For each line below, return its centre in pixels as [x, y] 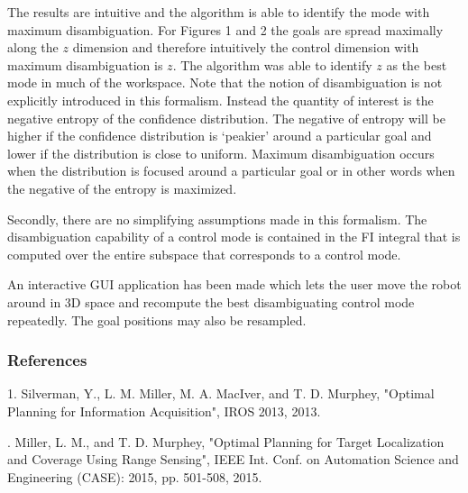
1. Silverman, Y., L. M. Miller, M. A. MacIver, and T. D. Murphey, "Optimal [221, 393]
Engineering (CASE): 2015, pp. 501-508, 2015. [135, 476]
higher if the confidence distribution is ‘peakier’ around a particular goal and [220, 136]
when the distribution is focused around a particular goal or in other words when [231, 171]
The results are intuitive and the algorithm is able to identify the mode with [219, 12]
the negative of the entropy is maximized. [122, 188]
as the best [417, 64]
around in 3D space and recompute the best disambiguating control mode [211, 301]
